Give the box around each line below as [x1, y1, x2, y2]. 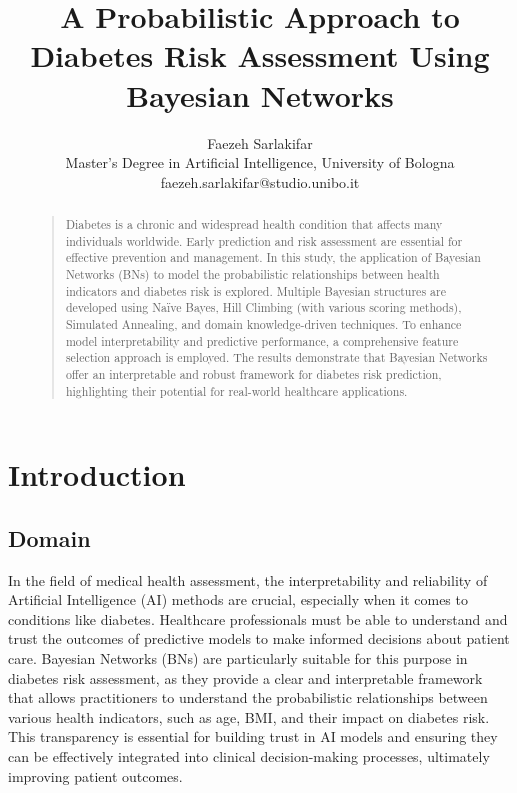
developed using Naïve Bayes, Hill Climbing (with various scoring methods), [65, 299, 462, 316]
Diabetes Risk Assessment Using [30, 35, 490, 76]
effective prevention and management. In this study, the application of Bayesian [65, 249, 481, 266]
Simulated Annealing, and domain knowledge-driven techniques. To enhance [65, 316, 462, 333]
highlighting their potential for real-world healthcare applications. [65, 382, 408, 399]
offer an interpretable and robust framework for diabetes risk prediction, [65, 365, 442, 382]
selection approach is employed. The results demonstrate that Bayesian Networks [65, 349, 488, 366]
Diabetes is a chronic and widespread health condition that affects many [65, 216, 443, 233]
